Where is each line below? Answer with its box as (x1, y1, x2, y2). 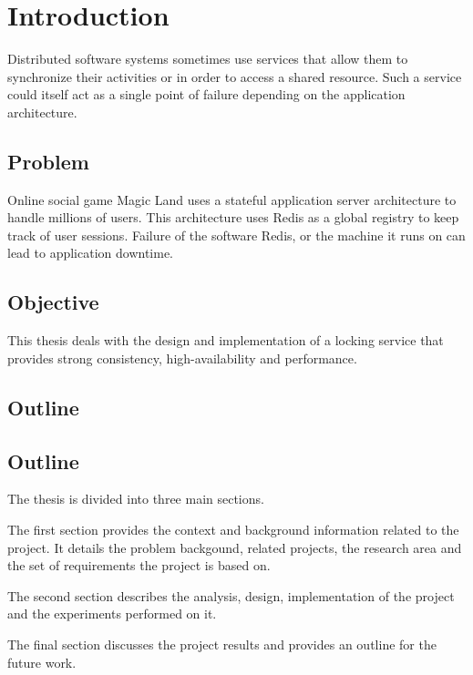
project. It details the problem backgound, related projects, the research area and (7, 537, 462, 557)
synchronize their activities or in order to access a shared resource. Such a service (7, 66, 462, 86)
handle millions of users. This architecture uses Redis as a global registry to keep (7, 208, 459, 227)
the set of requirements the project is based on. (7, 556, 271, 575)
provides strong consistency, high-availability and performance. (7, 348, 357, 367)
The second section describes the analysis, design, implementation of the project (7, 586, 455, 605)
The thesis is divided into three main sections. (7, 489, 264, 508)
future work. (7, 652, 77, 671)
